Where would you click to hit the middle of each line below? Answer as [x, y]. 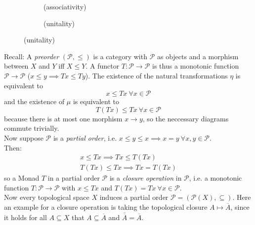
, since [240, 206]
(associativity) [65, 6]
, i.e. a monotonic [215, 178]
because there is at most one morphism [63, 118]
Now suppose [24, 137]
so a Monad [22, 178]
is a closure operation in [146, 178]
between [16, 66]
